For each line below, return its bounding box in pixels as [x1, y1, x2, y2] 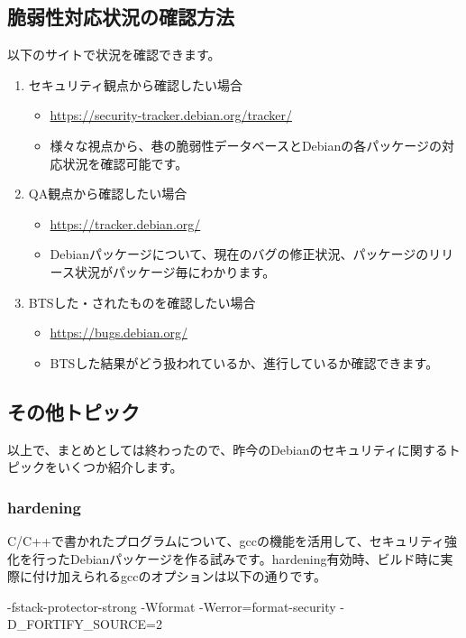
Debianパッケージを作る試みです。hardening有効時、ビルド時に [69, 549, 441, 568]
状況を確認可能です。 [62, 153, 188, 172]
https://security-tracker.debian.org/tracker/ [50, 106, 292, 125]
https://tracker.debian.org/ [50, 214, 201, 233]
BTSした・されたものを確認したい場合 [28, 292, 256, 311]
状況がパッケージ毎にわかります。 [74, 262, 276, 281]
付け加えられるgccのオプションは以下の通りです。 [32, 567, 327, 586]
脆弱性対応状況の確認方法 [7, 3, 234, 31]
